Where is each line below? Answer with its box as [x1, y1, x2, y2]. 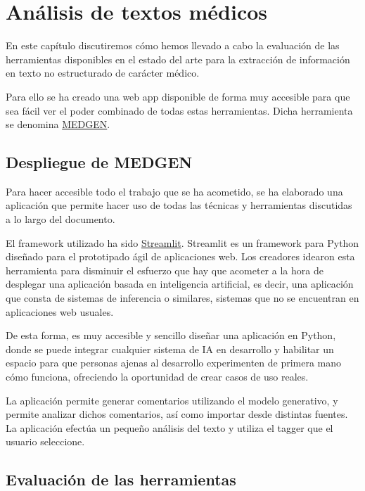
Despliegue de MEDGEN [6, 151, 193, 173]
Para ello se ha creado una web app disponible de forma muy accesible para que [6, 89, 350, 103]
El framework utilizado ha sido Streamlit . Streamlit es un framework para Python [6, 235, 359, 250]
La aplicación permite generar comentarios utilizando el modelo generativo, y [6, 393, 338, 407]
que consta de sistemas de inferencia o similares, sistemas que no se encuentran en [6, 291, 359, 305]
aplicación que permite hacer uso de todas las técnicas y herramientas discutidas [6, 198, 352, 212]
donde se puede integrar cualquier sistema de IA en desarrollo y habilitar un [6, 341, 334, 356]
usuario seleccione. [6, 434, 85, 449]
